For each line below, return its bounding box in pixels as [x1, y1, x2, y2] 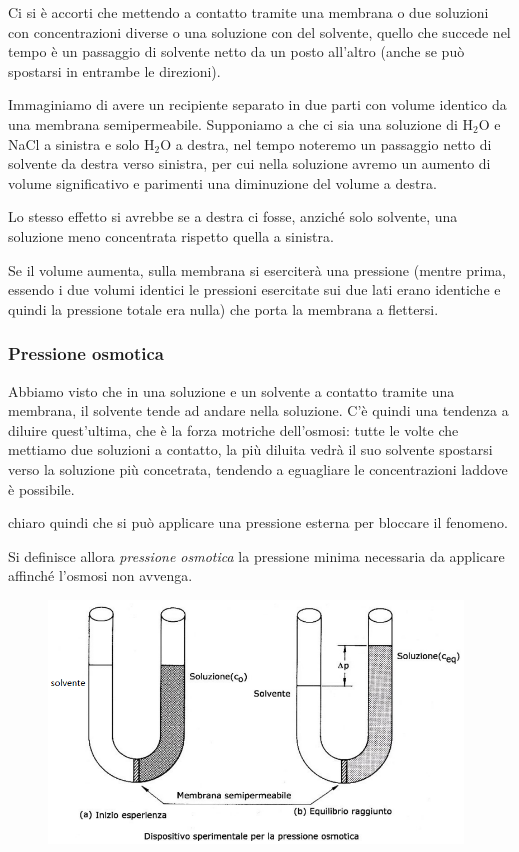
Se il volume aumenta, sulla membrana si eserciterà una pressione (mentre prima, [8, 259, 506, 280]
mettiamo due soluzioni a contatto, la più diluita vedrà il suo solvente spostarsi [8, 439, 493, 460]
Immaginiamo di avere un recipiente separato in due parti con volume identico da [8, 94, 507, 115]
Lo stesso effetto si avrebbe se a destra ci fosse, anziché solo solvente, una [8, 206, 458, 227]
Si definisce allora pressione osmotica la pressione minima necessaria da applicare [8, 545, 505, 566]
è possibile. [8, 478, 75, 499]
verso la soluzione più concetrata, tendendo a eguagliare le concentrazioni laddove [8, 458, 508, 479]
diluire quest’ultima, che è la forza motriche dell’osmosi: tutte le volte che [8, 419, 459, 440]
